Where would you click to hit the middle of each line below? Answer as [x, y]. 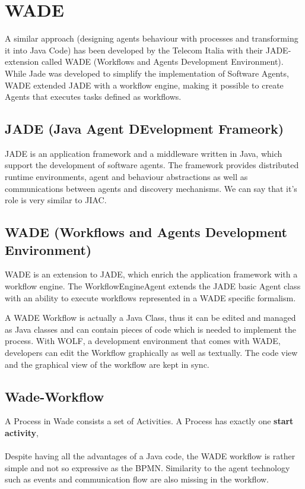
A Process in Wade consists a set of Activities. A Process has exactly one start [149, 421]
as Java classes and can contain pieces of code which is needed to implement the [150, 329]
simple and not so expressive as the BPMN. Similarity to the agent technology [147, 467]
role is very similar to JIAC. [56, 200]
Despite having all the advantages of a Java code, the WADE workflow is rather [150, 456]
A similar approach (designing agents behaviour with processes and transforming [152, 38]
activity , [22, 433]
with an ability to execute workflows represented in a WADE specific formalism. [150, 297]
